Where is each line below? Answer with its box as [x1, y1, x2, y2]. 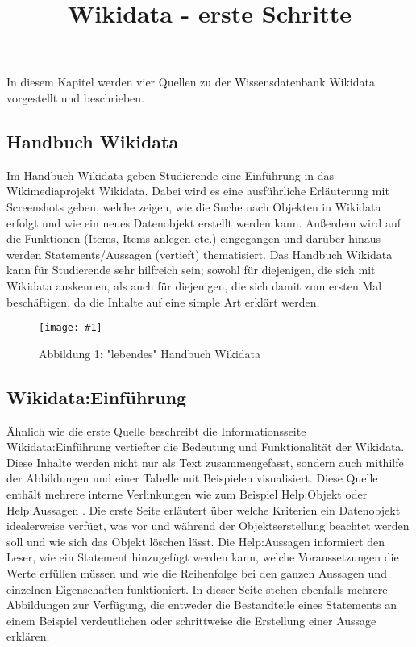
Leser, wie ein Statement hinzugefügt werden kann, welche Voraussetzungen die [6, 549, 399, 566]
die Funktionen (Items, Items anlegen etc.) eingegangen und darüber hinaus [6, 230, 381, 247]
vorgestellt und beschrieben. [6, 89, 144, 106]
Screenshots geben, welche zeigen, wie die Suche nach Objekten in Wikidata [6, 198, 381, 215]
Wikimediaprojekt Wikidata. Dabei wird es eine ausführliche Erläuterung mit [6, 182, 389, 199]
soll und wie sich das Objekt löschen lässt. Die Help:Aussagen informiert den [6, 532, 385, 549]
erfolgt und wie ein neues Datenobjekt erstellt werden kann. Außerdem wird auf [6, 214, 401, 231]
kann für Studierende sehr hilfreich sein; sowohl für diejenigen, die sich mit [6, 261, 376, 278]
